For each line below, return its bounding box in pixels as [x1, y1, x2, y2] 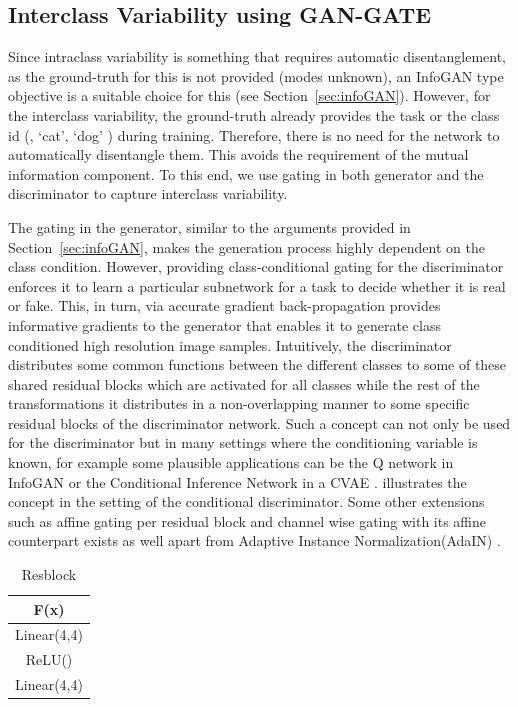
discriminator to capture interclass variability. [8, 183, 288, 204]
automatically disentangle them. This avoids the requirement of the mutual [8, 144, 469, 165]
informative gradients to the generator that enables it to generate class [8, 314, 441, 335]
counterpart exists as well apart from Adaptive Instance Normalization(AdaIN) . [8, 530, 501, 551]
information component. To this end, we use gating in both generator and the [8, 163, 484, 184]
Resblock [21, 564, 77, 585]
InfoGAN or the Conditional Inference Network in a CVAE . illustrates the [8, 471, 467, 492]
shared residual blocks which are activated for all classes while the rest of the [8, 373, 480, 394]
